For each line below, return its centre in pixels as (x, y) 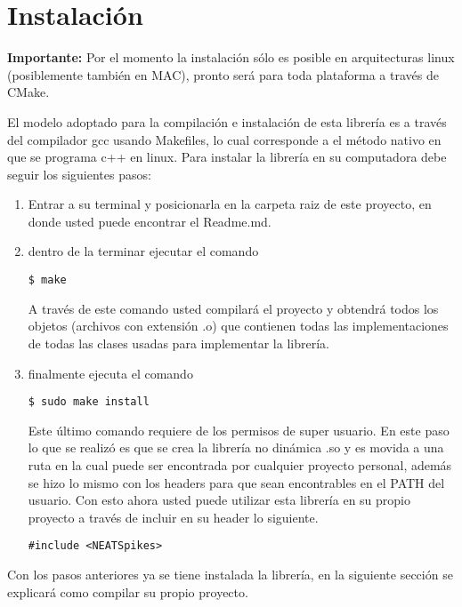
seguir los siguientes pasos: (79, 174)
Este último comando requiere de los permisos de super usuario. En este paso (239, 430)
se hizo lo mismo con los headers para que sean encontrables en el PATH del (236, 482)
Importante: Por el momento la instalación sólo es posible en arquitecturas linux (231, 57)
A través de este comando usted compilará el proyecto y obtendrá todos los (233, 308)
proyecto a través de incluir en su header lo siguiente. (173, 517)
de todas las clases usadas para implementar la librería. (178, 343)
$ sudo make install (89, 402)
